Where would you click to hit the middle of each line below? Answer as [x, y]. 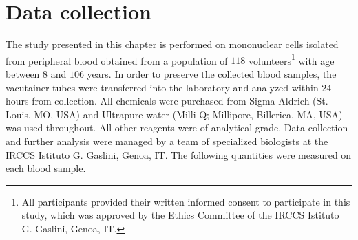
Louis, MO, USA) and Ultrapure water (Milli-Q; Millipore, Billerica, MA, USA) [174, 114]
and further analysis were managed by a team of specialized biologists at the [167, 141]
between [23, 73]
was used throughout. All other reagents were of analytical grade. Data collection [177, 128]
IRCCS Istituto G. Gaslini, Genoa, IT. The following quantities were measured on [179, 154]
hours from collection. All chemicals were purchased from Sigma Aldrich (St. [167, 101]
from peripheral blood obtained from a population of [117, 60]
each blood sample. [46, 168]
